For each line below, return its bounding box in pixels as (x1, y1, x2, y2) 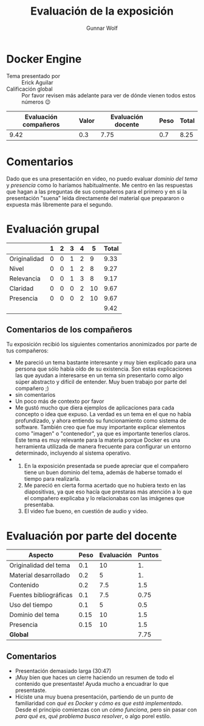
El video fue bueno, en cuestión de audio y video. (24, 508, 148, 515)
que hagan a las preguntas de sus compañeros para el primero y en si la (6, 187, 187, 195)
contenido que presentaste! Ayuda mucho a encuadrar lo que (15, 680, 169, 688)
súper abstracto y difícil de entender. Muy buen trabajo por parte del (15, 379, 187, 386)
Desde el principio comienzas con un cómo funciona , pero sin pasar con (15, 706, 197, 713)
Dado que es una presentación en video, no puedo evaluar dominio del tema (6, 175, 198, 182)
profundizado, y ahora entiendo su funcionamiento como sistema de (15, 417, 186, 424)
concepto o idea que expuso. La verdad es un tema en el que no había (15, 411, 191, 418)
